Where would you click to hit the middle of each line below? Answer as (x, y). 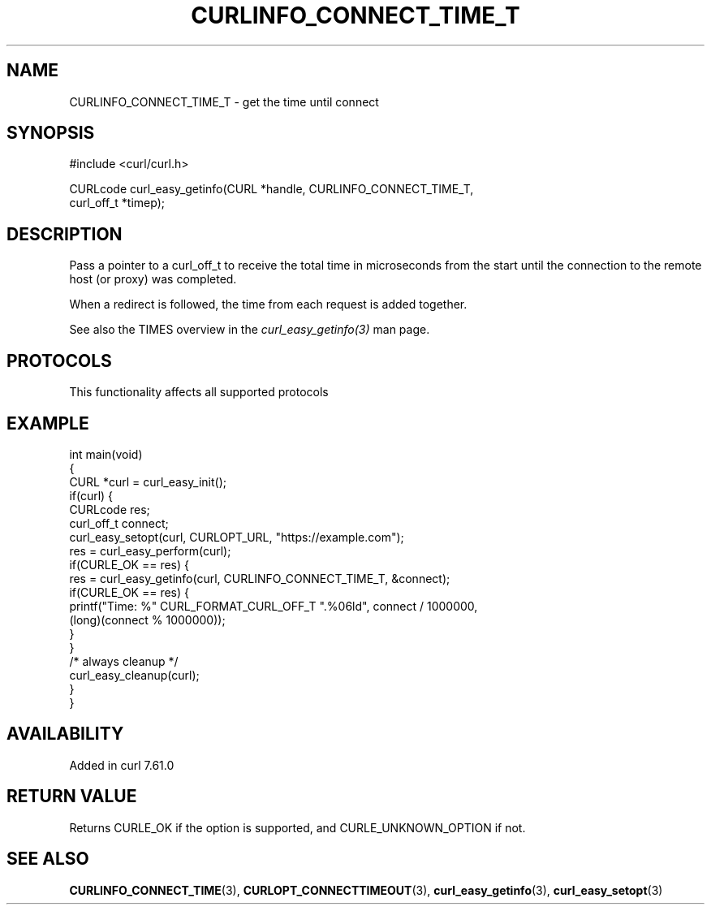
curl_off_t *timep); (117, 203)
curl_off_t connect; (119, 523)
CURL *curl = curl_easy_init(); (148, 481)
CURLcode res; (110, 509)
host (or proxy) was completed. (153, 279)
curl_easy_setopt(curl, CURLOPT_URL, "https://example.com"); (237, 537)
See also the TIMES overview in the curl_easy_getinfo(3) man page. (250, 330)
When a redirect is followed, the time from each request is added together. (268, 304)
